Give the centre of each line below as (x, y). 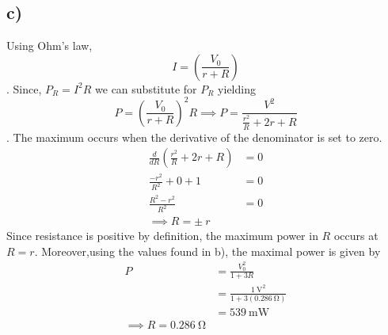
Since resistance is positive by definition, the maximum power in (162, 236)
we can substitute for (146, 88)
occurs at (356, 236)
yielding (237, 88)
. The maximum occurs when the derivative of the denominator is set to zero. (194, 137)
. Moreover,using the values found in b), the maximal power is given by (207, 251)
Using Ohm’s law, (49, 46)
